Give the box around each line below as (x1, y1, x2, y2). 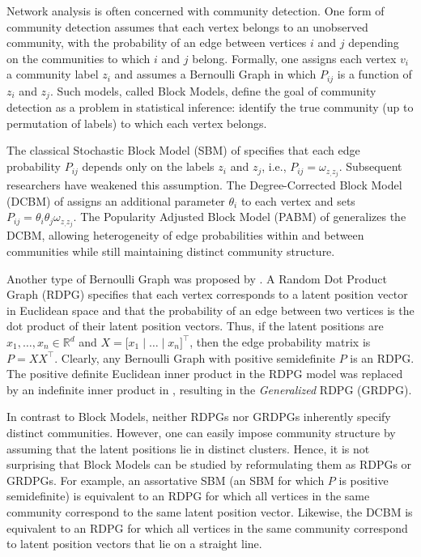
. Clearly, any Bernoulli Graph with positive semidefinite (54, 349, 335, 366)
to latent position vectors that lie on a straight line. (6, 535, 262, 552)
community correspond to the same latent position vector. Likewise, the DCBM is (6, 503, 413, 520)
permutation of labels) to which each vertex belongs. (6, 114, 267, 131)
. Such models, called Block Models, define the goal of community (49, 82, 376, 99)
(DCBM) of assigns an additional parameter (6, 192, 225, 209)
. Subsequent (338, 158, 402, 175)
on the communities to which (6, 49, 151, 66)
